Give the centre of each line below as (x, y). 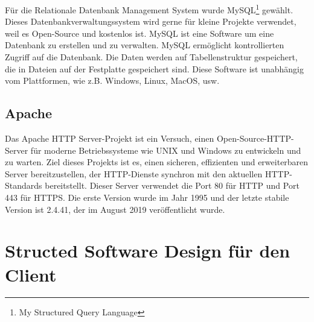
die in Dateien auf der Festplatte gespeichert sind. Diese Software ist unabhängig (154, 68)
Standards (24, 185)
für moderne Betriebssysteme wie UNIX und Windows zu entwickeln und (166, 150)
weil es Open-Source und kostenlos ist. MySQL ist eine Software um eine (139, 33)
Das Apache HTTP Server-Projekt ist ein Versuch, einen (110, 138)
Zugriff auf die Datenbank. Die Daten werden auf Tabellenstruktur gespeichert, (151, 57)
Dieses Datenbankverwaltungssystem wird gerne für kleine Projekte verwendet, (151, 21)
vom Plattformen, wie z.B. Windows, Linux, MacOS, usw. (112, 80)
